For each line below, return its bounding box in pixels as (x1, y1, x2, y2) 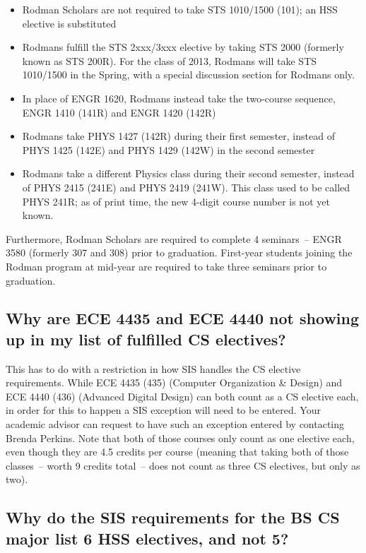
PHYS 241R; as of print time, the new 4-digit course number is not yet (22, 194, 330, 208)
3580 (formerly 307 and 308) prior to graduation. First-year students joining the (6, 245, 353, 260)
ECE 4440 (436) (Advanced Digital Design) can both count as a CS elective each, (6, 388, 359, 403)
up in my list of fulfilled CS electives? (6, 328, 286, 350)
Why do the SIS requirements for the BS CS (6, 506, 340, 528)
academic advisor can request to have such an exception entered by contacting (6, 417, 345, 432)
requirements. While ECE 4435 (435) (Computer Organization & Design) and (6, 375, 343, 390)
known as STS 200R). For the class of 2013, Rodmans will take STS (22, 53, 317, 68)
